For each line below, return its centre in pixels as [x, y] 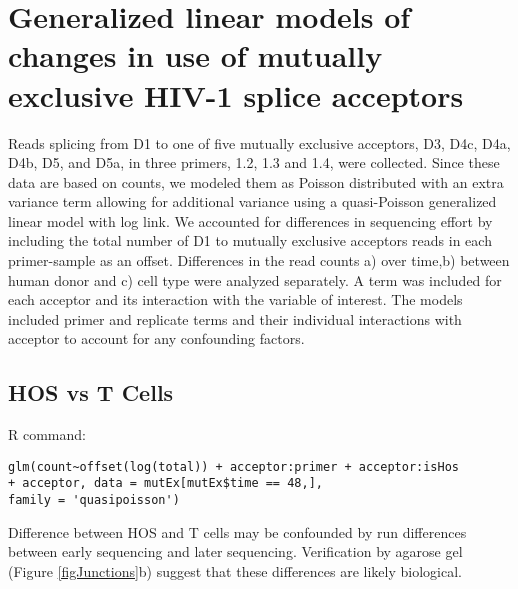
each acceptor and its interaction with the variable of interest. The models [235, 299]
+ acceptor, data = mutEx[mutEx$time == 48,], [165, 483]
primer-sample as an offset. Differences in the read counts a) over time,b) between [259, 260]
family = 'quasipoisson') [94, 500]
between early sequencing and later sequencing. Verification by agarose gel [235, 551]
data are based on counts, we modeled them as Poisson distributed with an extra [256, 181]
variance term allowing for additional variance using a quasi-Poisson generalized [252, 201]
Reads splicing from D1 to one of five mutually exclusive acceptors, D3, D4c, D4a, [259, 142]
